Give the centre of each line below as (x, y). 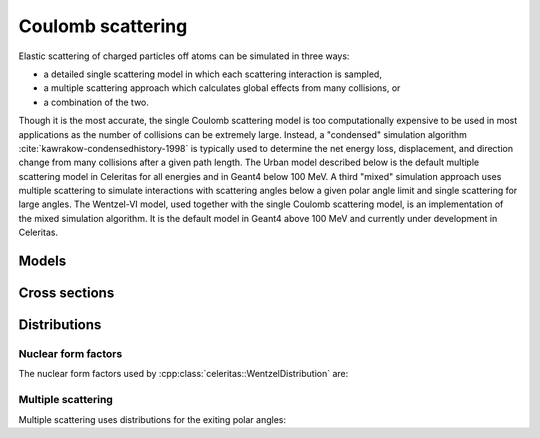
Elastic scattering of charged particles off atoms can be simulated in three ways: (184, 56)
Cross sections (66, 293)
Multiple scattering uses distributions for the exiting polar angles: (152, 419)
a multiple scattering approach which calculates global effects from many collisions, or (222, 88)
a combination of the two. (96, 102)
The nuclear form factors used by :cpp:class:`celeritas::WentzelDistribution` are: (183, 374)
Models (42, 261)
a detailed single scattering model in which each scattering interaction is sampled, (212, 74)
